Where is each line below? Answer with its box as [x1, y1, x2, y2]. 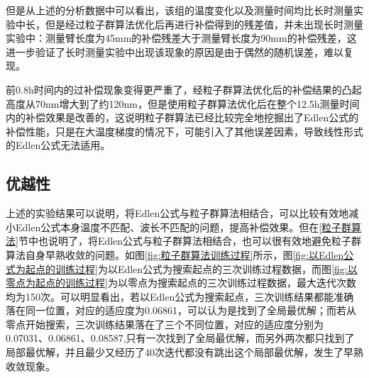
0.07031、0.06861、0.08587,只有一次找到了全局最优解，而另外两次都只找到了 [6, 330, 355, 345]
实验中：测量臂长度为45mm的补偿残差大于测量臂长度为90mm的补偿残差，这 [6, 30, 357, 45]
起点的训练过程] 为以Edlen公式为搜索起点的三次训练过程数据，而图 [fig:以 [25, 261, 358, 276]
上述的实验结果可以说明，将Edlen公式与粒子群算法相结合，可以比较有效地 [6, 206, 349, 221]
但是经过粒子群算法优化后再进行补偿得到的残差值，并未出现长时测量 [45, 16, 363, 31]
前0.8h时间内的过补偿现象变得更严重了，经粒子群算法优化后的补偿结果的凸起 [6, 82, 362, 96]
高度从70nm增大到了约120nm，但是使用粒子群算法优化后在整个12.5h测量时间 [6, 96, 360, 111]
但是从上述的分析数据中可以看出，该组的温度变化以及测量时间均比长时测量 [6, 3, 353, 17]
